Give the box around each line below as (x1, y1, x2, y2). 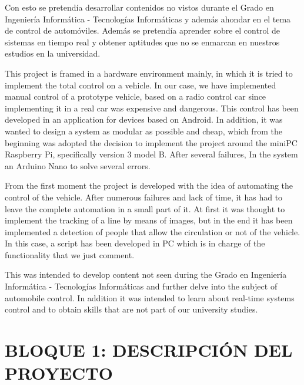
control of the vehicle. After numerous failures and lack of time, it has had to (5, 190, 283, 203)
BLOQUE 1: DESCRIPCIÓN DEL (5, 338, 293, 362)
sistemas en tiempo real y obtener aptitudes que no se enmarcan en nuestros (5, 35, 280, 48)
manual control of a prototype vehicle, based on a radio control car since (5, 90, 266, 103)
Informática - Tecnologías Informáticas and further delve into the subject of (5, 280, 278, 292)
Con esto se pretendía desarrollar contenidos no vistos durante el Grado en (5, 1, 274, 13)
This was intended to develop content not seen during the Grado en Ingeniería (5, 268, 287, 281)
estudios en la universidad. (5, 47, 101, 60)
